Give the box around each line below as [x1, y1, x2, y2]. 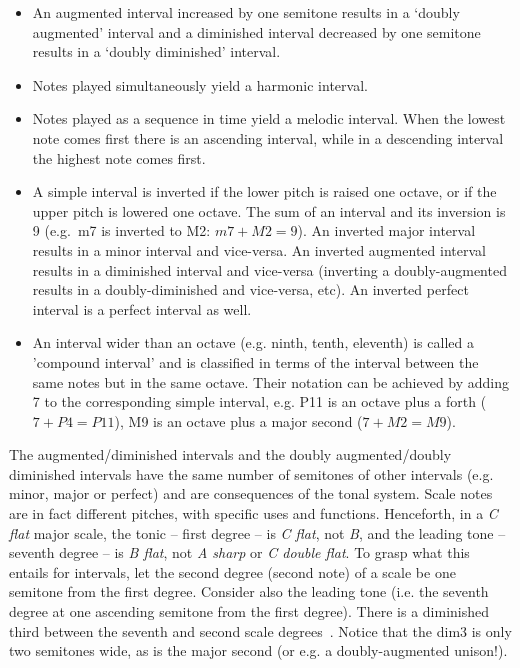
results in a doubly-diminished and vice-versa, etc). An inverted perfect [32, 279, 469, 300]
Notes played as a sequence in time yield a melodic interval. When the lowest [32, 108, 506, 129]
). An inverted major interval [297, 220, 476, 241]
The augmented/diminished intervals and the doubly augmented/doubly [9, 444, 452, 465]
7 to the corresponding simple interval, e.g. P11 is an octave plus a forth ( [32, 391, 487, 412]
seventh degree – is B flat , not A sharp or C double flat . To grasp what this [9, 542, 470, 563]
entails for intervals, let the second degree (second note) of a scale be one [9, 561, 456, 582]
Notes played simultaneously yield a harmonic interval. [32, 74, 368, 95]
